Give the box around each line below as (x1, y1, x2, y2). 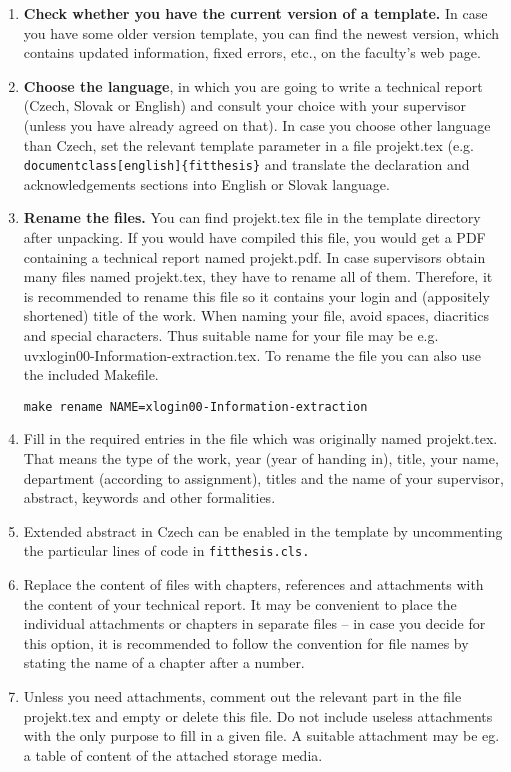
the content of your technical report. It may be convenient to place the (23, 593, 457, 614)
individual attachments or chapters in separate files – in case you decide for (23, 613, 486, 634)
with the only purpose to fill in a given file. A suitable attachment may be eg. (23, 725, 500, 746)
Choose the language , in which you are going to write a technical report (23, 75, 483, 96)
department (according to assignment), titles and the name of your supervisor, (23, 467, 504, 488)
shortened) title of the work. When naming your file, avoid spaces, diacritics (23, 305, 489, 326)
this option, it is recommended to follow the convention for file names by (23, 632, 469, 653)
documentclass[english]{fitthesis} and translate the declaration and (23, 154, 470, 175)
